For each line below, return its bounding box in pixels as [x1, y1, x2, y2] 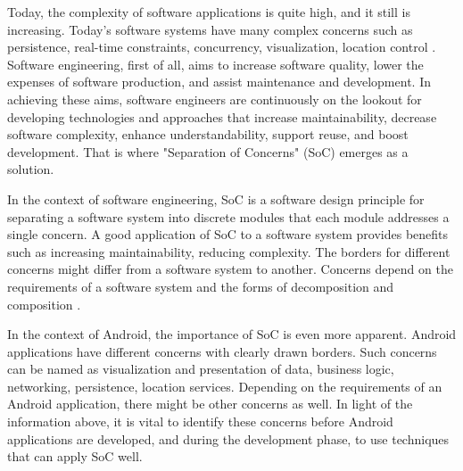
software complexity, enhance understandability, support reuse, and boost [7, 125, 409, 144]
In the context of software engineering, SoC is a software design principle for [7, 189, 425, 208]
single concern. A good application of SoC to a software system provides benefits [7, 225, 449, 244]
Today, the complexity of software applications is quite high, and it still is [7, 3, 410, 21]
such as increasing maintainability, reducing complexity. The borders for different [7, 242, 451, 260]
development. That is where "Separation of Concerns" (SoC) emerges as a [7, 142, 409, 161]
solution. [7, 160, 54, 178]
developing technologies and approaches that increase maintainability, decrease [7, 107, 437, 126]
